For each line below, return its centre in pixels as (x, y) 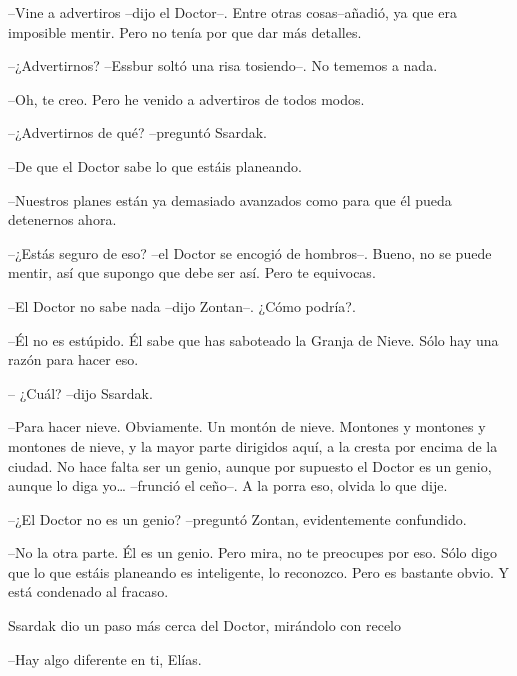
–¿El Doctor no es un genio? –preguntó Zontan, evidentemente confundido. (237, 518)
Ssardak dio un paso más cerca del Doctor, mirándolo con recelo (204, 625)
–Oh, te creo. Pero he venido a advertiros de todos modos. (186, 98)
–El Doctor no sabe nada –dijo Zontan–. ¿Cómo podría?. (182, 305)
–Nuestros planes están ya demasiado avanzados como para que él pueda (230, 199)
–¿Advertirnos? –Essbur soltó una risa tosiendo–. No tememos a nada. (223, 65)
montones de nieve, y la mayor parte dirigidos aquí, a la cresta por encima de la (253, 445)
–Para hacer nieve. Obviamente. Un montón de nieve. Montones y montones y (247, 426)
